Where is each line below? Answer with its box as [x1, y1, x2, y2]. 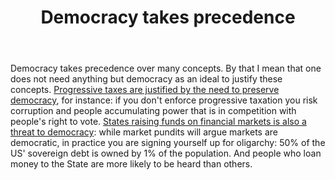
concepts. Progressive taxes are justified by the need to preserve [10, 84, 280, 96]
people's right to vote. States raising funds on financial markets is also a [10, 116, 307, 128]
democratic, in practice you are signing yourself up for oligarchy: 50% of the [10, 137, 326, 149]
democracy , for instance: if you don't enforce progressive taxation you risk [10, 94, 318, 106]
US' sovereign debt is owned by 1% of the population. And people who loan [10, 147, 322, 160]
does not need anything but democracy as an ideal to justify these [10, 73, 283, 85]
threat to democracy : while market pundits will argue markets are [10, 126, 278, 138]
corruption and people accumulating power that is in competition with [10, 105, 297, 117]
